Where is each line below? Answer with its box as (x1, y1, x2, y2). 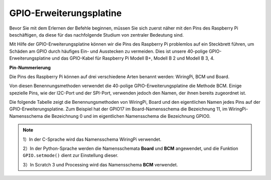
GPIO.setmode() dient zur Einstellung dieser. (23, 152, 119, 158)
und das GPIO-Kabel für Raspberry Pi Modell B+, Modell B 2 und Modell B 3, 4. (52, 55, 215, 61)
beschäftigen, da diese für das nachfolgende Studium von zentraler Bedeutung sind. (9, 32, 184, 38)
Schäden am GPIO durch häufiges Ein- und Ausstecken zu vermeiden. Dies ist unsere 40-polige (9, 48, 208, 54)
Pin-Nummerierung (9, 64, 51, 70)
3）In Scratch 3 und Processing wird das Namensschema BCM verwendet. (23, 161, 178, 167)
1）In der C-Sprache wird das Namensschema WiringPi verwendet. (23, 136, 162, 142)
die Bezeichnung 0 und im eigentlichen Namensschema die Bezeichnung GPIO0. (44, 113, 211, 119)
